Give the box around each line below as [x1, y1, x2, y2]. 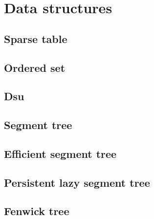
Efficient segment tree [4, 146, 117, 161]
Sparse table [4, 31, 67, 46]
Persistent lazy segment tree [4, 175, 150, 190]
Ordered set [4, 60, 66, 75]
